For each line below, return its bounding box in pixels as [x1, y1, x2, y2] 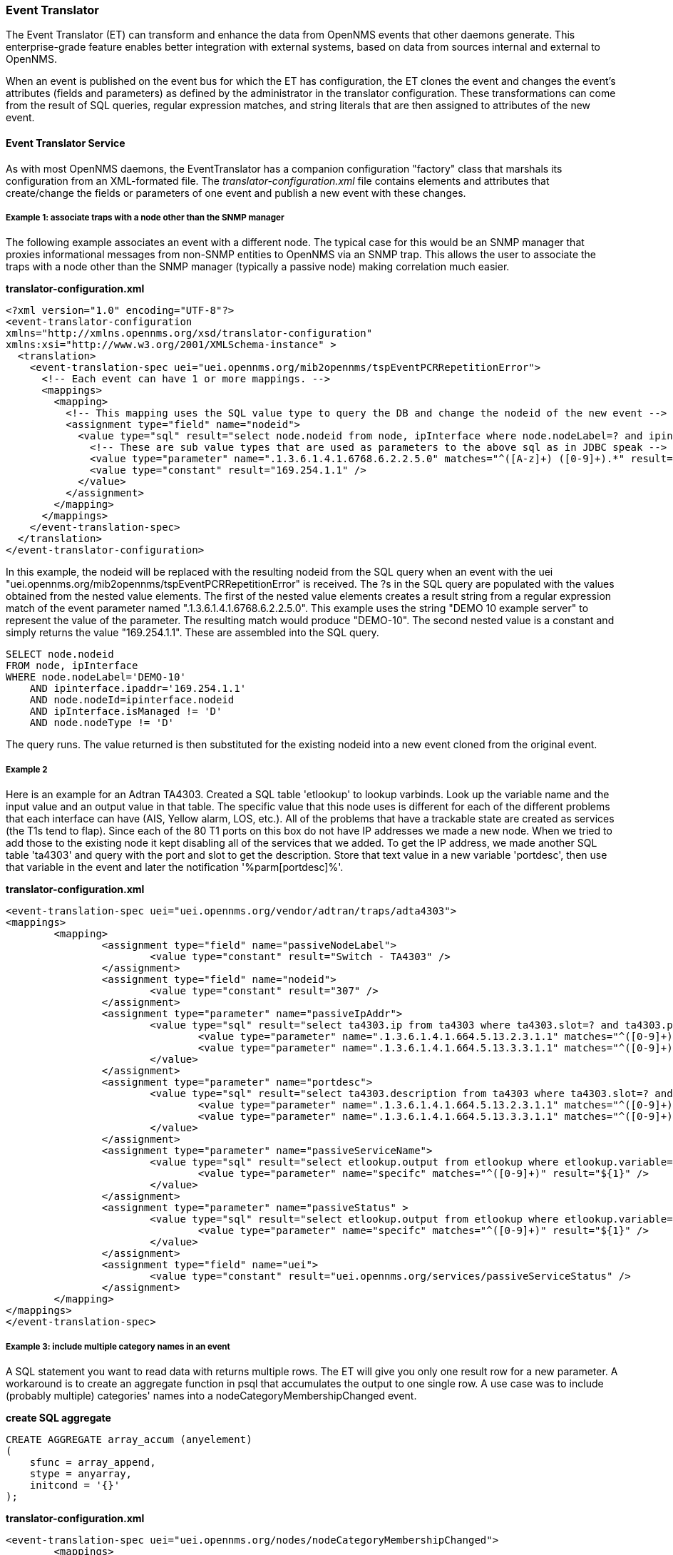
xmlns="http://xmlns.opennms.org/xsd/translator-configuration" [6, 327, 373, 340]
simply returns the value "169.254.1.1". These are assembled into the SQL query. [6, 626, 379, 639]
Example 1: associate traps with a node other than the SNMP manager [6, 212, 284, 223]
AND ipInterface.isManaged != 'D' [29, 705, 222, 718]
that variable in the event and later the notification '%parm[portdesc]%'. [6, 861, 344, 874]
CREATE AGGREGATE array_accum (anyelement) [6, 1433, 252, 1445]
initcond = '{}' [29, 1479, 120, 1491]
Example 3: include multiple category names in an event [6, 1341, 230, 1352]
